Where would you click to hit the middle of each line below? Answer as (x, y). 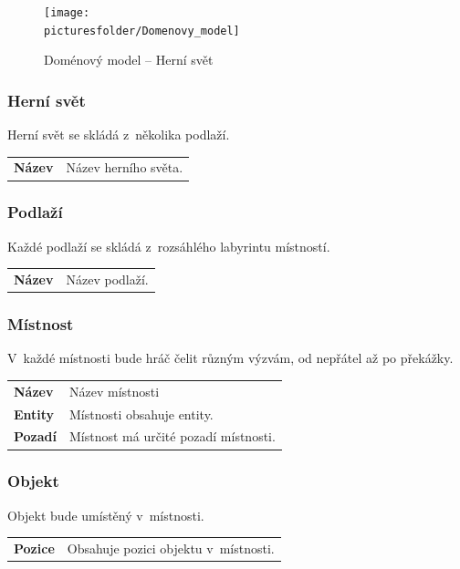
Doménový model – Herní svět (129, 60)
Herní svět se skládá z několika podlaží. (119, 134)
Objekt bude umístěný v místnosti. (106, 515)
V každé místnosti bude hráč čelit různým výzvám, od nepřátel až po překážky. (230, 358)
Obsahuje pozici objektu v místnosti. (171, 548)
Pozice (34, 548)
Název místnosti (115, 391)
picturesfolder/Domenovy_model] (142, 31)
